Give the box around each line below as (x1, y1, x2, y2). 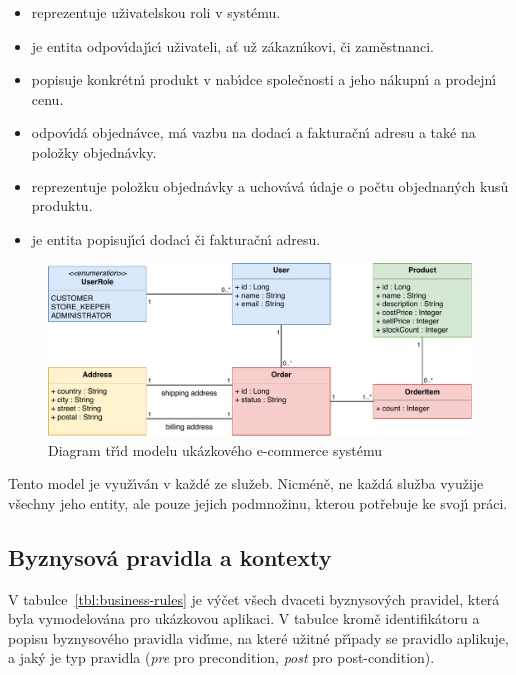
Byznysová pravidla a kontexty (8, 541, 332, 572)
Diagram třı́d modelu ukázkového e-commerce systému (48, 439, 383, 460)
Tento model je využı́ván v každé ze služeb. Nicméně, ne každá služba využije (8, 473, 484, 494)
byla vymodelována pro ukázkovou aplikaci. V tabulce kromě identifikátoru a (8, 608, 480, 629)
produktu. (31, 195, 93, 216)
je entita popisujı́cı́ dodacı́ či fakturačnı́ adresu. (31, 228, 321, 249)
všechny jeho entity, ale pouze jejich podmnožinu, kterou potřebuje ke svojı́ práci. (8, 492, 508, 513)
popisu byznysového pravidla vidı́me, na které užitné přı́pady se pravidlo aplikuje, (8, 627, 509, 648)
